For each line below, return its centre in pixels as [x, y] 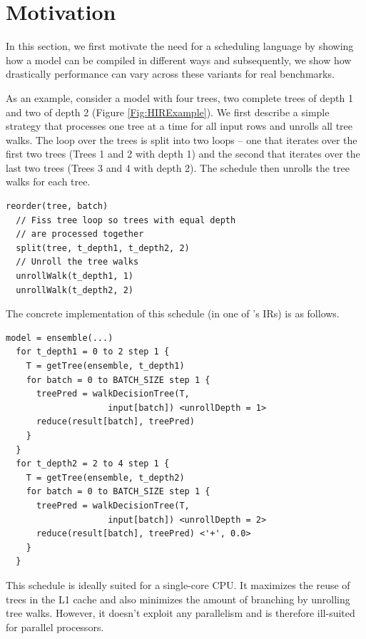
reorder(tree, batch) [57, 206]
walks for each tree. [48, 182]
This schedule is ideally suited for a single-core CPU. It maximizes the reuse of [178, 584]
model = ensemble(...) [60, 338]
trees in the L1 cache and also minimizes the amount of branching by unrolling [178, 599]
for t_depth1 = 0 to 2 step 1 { [93, 352]
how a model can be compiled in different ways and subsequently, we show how [179, 60]
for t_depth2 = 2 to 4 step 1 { [93, 464]
